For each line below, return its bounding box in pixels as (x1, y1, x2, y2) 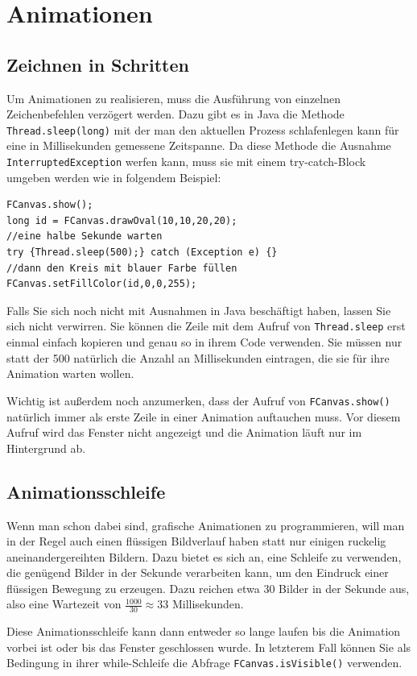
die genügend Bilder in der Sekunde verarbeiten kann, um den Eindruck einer (6, 564, 389, 581)
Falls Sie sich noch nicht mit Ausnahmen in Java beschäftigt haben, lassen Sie (6, 301, 391, 318)
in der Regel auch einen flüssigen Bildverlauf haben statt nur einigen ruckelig (6, 533, 386, 550)
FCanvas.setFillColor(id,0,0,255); (6, 278, 197, 290)
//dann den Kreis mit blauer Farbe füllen (6, 262, 237, 274)
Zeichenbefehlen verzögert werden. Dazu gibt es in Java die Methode (6, 106, 345, 122)
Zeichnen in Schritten (6, 52, 189, 77)
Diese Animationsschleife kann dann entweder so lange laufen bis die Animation (6, 623, 401, 640)
